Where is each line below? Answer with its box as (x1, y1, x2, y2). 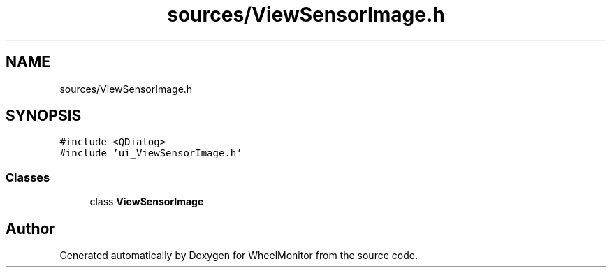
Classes (6, 170, 50, 184)
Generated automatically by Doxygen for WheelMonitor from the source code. (59, 249, 418, 262)
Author (6, 219, 55, 237)
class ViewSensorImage (89, 195, 204, 208)
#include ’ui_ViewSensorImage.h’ (59, 147, 242, 159)
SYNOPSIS (6, 107, 82, 125)
